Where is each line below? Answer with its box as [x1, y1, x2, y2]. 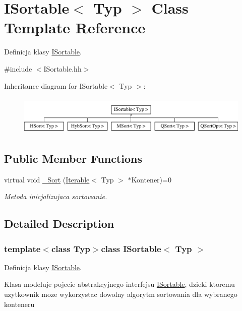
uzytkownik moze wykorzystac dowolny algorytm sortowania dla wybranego [4, 289, 237, 299]
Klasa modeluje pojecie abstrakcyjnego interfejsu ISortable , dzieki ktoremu [4, 279, 235, 289]
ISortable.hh [43, 63, 82, 74]
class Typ [51, 242, 90, 255]
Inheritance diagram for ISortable [4, 80, 108, 91]
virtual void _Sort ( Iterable [4, 174, 90, 184]
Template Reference [4, 17, 146, 38]
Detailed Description [4, 216, 114, 231]
